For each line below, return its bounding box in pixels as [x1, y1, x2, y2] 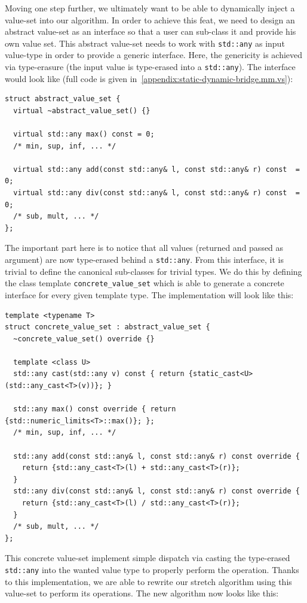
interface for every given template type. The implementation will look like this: [5, 288, 294, 301]
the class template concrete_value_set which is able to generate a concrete [5, 277, 284, 289]
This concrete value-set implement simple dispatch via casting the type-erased [5, 552, 290, 564]
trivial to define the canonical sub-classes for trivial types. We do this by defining [5, 265, 302, 277]
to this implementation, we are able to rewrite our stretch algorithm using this [5, 575, 292, 587]
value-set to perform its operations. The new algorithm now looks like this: [5, 587, 279, 599]
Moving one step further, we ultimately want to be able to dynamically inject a [5, 2, 295, 14]
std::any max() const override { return [13, 405, 176, 414]
